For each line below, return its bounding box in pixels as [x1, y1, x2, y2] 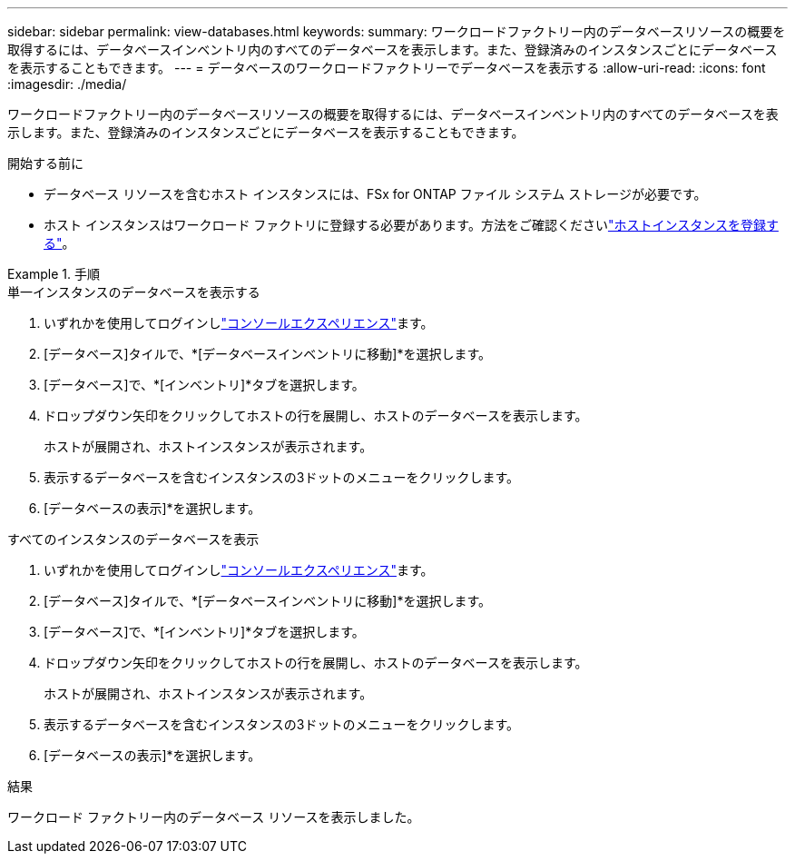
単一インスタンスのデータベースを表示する [7, 284, 260, 300]
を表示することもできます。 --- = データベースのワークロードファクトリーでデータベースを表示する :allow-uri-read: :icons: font [7, 60, 766, 75]
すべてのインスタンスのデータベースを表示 [7, 531, 260, 547]
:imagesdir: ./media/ [7, 76, 127, 92]
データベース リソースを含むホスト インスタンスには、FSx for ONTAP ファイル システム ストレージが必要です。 [44, 186, 707, 202]
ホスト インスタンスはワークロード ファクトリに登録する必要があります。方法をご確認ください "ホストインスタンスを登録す [44, 217, 779, 233]
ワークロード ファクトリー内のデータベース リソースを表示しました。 [7, 809, 420, 825]
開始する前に [7, 155, 83, 171]
